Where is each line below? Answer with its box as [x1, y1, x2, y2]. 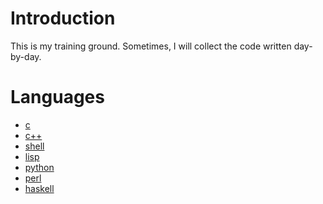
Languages [10, 86, 105, 109]
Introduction [10, 7, 116, 30]
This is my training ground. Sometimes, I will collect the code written [10, 40, 292, 52]
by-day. [10, 50, 42, 62]
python [24, 161, 55, 173]
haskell [24, 182, 55, 194]
